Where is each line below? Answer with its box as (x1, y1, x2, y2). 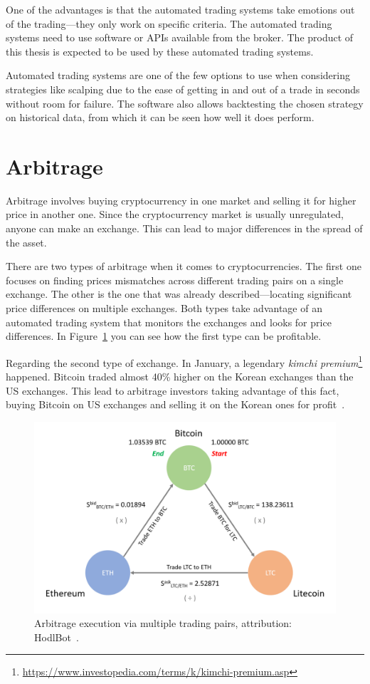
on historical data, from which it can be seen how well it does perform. (6, 110, 314, 125)
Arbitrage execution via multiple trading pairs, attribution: (34, 616, 292, 631)
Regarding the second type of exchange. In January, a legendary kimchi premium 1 (6, 353, 363, 370)
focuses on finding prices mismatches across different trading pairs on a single (6, 272, 344, 287)
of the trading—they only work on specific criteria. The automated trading (6, 16, 332, 31)
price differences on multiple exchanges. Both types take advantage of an (6, 301, 322, 316)
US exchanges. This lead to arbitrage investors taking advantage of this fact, (6, 383, 339, 398)
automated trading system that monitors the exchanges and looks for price (6, 314, 332, 329)
